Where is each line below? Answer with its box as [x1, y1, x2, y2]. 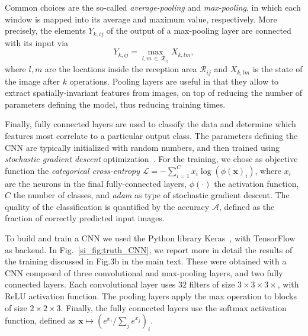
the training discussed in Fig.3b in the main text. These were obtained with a [5, 255, 287, 267]
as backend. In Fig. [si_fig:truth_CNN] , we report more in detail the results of [5, 243, 293, 256]
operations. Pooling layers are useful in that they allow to [69, 75, 279, 87]
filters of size [189, 278, 235, 290]
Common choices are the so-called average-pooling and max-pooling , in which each [5, 1, 301, 13]
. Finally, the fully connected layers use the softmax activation [60, 301, 287, 314]
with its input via [5, 36, 69, 49]
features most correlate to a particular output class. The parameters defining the [5, 129, 298, 141]
